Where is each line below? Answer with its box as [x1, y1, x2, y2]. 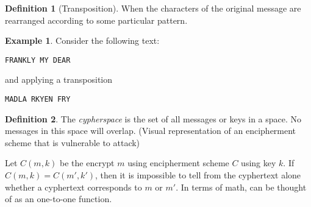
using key [241, 156, 276, 169]
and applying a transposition [5, 73, 113, 86]
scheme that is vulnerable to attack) [5, 136, 140, 149]
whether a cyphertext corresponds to [5, 180, 142, 193]
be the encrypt [60, 156, 115, 169]
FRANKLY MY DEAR [5, 55, 71, 65]
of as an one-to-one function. [5, 192, 112, 205]
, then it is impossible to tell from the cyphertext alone [95, 169, 301, 181]
